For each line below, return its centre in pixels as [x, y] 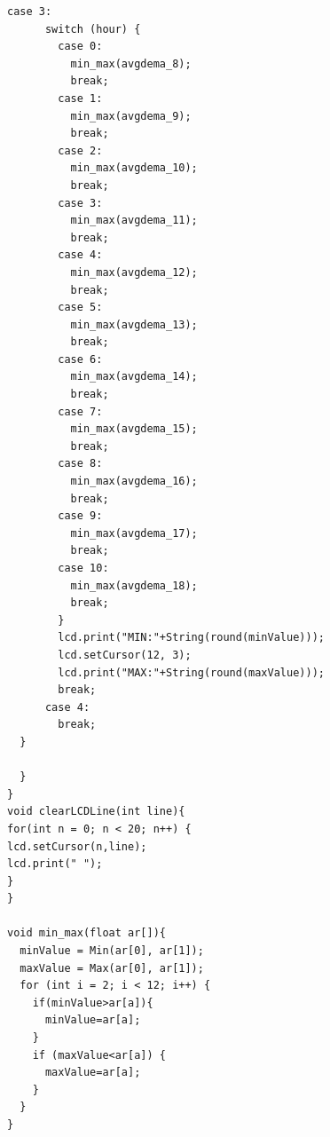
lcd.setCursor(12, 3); [125, 655]
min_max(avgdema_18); [134, 585]
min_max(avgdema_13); [134, 324]
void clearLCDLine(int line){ [96, 812]
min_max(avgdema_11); [134, 221]
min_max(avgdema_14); [134, 377]
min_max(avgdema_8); [131, 63]
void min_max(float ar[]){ [86, 933]
